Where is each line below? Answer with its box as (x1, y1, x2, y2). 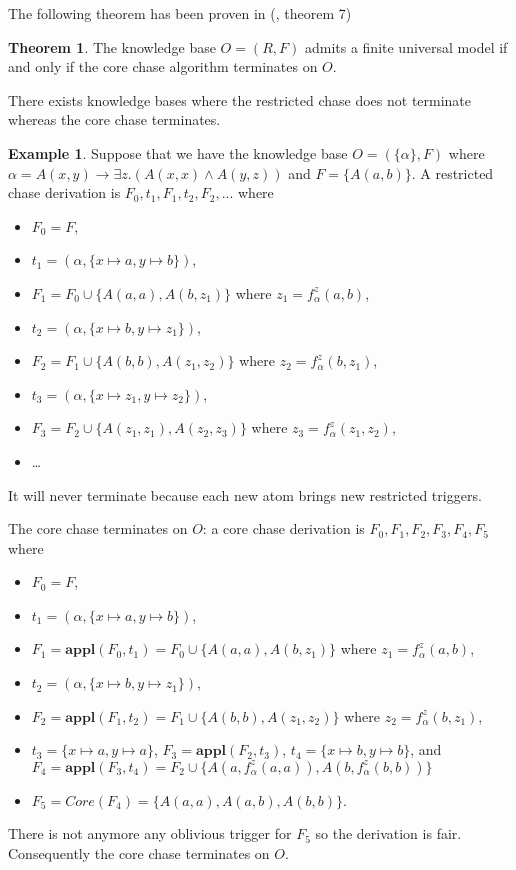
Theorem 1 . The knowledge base (8, 36, 216, 57)
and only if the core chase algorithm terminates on (8, 56, 318, 77)
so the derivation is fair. (315, 823, 462, 844)
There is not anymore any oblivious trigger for (8, 823, 292, 844)
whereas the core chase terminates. (8, 109, 221, 130)
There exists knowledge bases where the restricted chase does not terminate (8, 89, 472, 110)
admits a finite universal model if (304, 36, 508, 57)
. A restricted (411, 162, 494, 183)
